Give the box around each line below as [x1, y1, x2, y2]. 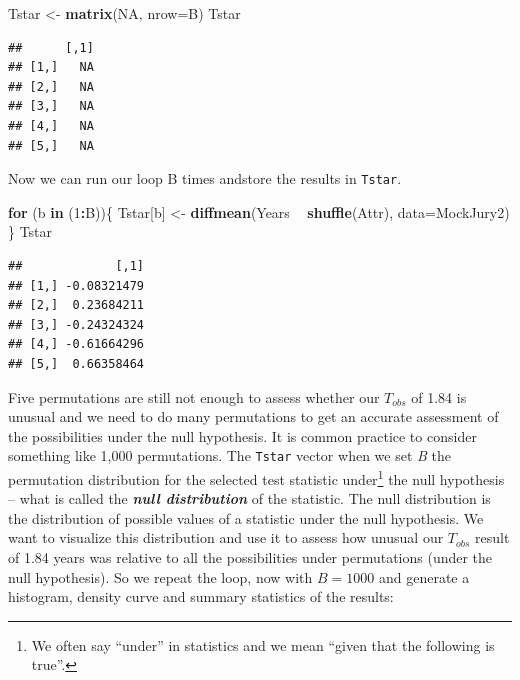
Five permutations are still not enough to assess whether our [8, 386, 380, 407]
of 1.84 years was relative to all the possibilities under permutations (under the [8, 547, 493, 568]
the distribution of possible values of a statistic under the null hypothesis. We [8, 507, 484, 528]
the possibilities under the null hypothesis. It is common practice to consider [8, 425, 477, 446]
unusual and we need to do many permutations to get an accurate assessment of [8, 406, 499, 427]
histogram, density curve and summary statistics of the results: [8, 586, 394, 607]
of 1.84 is [411, 386, 467, 407]
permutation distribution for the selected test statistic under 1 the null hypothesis [8, 466, 505, 489]
